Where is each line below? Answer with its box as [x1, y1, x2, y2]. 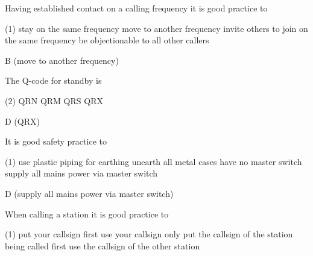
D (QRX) [5, 114, 40, 127]
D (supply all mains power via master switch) [5, 187, 174, 199]
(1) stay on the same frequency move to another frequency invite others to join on [5, 22, 308, 34]
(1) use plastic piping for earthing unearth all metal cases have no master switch [5, 155, 302, 167]
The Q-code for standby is [5, 74, 102, 87]
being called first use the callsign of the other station [5, 239, 200, 252]
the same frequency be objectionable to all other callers [5, 34, 209, 46]
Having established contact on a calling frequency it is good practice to [5, 2, 268, 14]
